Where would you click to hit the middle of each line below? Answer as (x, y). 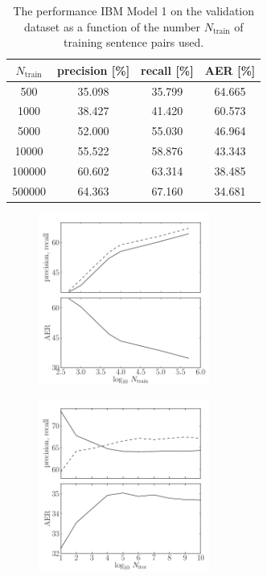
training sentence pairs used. (134, 42)
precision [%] (94, 70)
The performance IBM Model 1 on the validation (134, 10)
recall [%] (167, 70)
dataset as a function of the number (112, 26)
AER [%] (230, 70)
